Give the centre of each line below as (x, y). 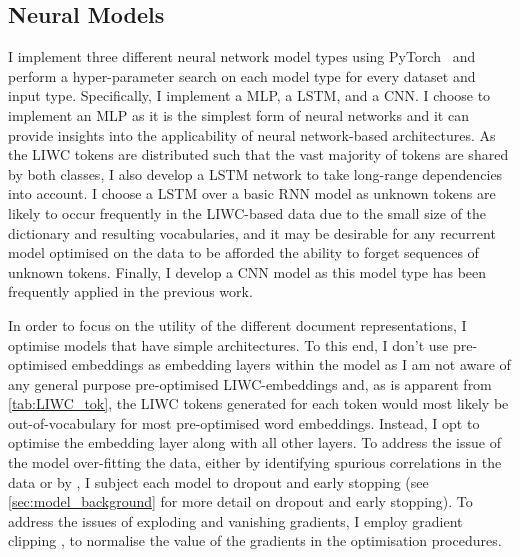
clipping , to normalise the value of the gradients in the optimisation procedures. (255, 540)
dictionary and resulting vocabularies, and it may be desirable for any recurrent (252, 232)
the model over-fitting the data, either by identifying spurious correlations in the (255, 462)
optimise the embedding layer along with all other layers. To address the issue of (254, 442)
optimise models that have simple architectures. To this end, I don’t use (228, 344)
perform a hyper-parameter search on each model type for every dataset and (242, 75)
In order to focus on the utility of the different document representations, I (237, 324)
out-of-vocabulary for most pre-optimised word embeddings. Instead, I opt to (244, 422)
